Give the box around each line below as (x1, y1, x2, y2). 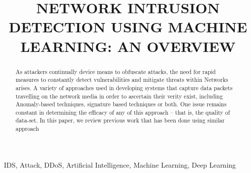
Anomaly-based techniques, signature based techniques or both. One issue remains (15, 100, 227, 108)
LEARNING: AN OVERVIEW (20, 36, 236, 56)
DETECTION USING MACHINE (8, 17, 248, 37)
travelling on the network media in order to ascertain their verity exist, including (15, 92, 223, 100)
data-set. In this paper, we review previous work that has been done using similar (15, 116, 225, 124)
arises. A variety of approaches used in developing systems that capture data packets (15, 83, 233, 92)
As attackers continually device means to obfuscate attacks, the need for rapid (15, 67, 216, 75)
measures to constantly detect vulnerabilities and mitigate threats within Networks (15, 75, 228, 84)
